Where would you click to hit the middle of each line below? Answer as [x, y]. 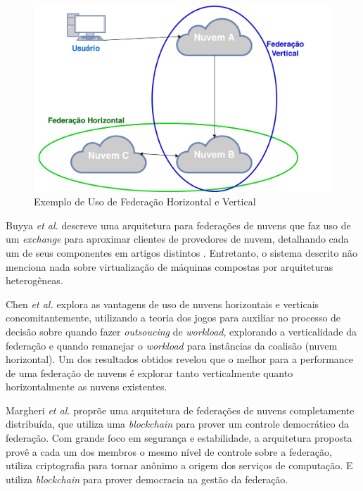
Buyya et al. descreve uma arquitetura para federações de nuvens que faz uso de [178, 225]
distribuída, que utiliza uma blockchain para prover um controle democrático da [178, 424]
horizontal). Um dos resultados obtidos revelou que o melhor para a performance [180, 359]
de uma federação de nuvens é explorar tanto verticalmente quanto [149, 372]
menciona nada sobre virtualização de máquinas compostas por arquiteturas [170, 266]
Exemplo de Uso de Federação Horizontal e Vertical [145, 202]
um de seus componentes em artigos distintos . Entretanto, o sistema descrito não [181, 252]
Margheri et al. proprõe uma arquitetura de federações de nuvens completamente [180, 410]
